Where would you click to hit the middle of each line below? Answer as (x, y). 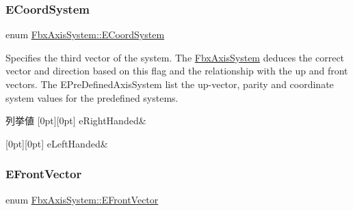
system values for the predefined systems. (92, 97)
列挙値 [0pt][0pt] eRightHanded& (76, 121)
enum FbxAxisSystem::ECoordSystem (85, 34)
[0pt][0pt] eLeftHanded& (57, 143)
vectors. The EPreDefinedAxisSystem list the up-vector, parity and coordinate (170, 84)
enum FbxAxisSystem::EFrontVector (82, 199)
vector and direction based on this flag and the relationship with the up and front (177, 71)
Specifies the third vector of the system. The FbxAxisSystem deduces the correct (175, 57)
